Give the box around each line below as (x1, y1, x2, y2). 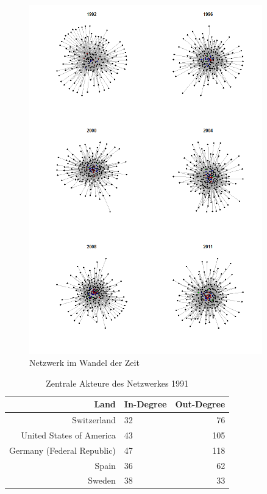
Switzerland (72, 413, 116, 426)
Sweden (88, 474, 116, 487)
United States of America (21, 428, 116, 441)
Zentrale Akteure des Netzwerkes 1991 (46, 376, 189, 389)
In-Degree (124, 398, 167, 410)
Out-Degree (175, 398, 226, 410)
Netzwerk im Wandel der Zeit (29, 356, 140, 368)
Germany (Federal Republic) (9, 443, 116, 456)
